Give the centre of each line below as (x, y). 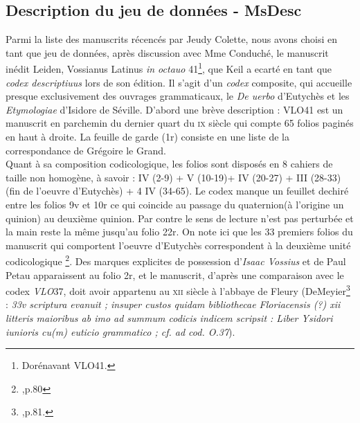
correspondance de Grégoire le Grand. (86, 150)
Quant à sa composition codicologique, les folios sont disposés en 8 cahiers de (169, 164)
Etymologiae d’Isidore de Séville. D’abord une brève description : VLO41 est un (174, 109)
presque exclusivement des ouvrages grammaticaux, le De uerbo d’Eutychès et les (178, 96)
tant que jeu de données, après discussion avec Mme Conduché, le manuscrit (167, 52)
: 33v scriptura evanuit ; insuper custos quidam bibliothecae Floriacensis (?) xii (173, 304)
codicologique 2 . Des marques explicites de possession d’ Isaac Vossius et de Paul (176, 260)
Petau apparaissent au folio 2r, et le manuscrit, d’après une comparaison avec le (175, 274)
